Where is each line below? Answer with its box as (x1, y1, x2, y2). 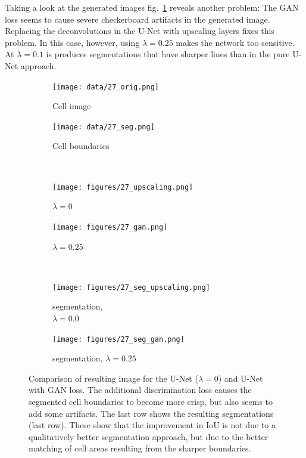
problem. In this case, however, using (5, 36, 140, 48)
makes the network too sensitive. (176, 36, 295, 48)
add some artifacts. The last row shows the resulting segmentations (29, 407, 274, 419)
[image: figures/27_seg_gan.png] (52, 335, 185, 343)
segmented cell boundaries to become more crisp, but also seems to (29, 395, 273, 408)
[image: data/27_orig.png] (52, 82, 159, 91)
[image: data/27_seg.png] (52, 122, 155, 131)
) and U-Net (218, 372, 263, 384)
